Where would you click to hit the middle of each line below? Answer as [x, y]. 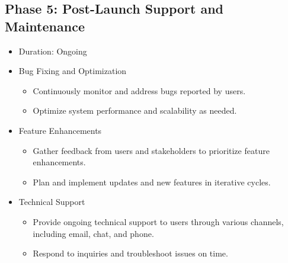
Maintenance [45, 26]
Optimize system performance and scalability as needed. [135, 110]
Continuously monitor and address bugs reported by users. [139, 90]
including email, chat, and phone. [93, 233]
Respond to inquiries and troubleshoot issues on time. [130, 253]
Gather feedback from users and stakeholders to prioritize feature [151, 150]
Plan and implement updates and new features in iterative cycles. [152, 182]
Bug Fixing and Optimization [73, 71]
